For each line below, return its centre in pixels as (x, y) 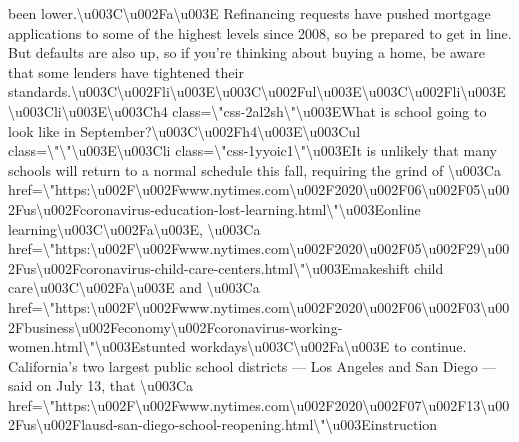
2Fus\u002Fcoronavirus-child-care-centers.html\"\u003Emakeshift (209, 267)
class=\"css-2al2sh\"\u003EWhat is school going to (329, 110)
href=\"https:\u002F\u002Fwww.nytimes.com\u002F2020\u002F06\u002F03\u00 (259, 306)
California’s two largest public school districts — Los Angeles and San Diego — (252, 365)
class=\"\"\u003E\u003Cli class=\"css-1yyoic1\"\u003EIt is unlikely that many (252, 150)
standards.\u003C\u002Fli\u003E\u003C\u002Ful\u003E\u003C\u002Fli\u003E (257, 91)
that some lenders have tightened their (126, 71)
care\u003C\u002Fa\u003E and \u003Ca (134, 287)
